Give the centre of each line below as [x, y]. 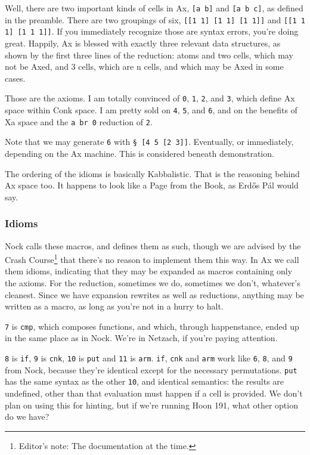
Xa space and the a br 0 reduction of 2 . [79, 121]
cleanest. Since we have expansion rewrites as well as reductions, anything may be [154, 294]
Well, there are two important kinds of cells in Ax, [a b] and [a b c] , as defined [154, 8]
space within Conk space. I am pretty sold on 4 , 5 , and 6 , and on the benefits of [151, 110]
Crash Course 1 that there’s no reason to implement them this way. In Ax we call [152, 259]
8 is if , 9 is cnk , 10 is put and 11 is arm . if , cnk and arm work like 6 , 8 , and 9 [149, 358]
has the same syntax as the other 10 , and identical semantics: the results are [145, 381]
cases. [15, 78]
